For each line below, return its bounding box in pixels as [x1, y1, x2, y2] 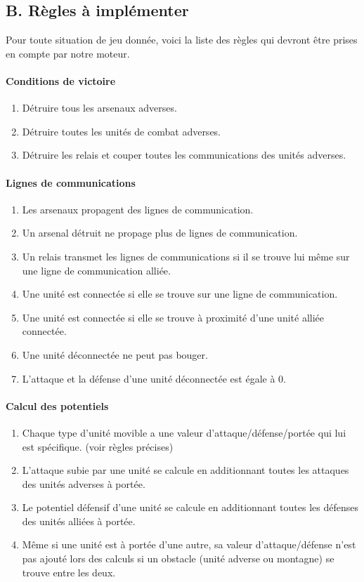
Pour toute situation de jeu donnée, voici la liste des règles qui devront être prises [6, 32, 358, 47]
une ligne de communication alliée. [22, 263, 171, 277]
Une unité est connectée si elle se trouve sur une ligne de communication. [22, 286, 338, 301]
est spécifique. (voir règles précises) [22, 439, 174, 454]
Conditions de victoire [6, 73, 116, 88]
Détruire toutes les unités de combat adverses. [22, 124, 221, 138]
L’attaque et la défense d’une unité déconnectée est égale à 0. [22, 371, 286, 385]
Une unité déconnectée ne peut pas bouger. [22, 347, 208, 362]
